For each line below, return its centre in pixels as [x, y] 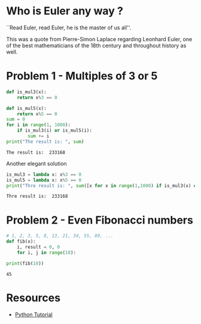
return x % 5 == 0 [37, 114]
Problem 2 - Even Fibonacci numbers [100, 220]
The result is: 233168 [36, 152]
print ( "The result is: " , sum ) [45, 142]
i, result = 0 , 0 [39, 247]
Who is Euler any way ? [65, 11]
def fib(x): [21, 242]
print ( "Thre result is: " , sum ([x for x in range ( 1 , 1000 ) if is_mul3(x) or [103, 186]
